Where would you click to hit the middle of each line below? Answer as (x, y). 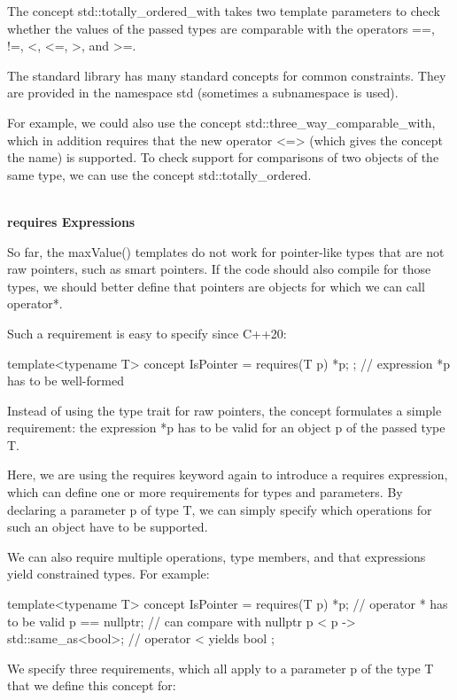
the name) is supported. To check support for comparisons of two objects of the (223, 157)
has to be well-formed (66, 381)
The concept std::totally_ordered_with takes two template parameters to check (224, 11)
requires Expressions (71, 221)
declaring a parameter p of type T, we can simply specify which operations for (220, 509)
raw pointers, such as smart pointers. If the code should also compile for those (219, 269)
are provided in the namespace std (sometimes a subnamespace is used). (203, 93)
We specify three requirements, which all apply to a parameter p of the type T (221, 668)
